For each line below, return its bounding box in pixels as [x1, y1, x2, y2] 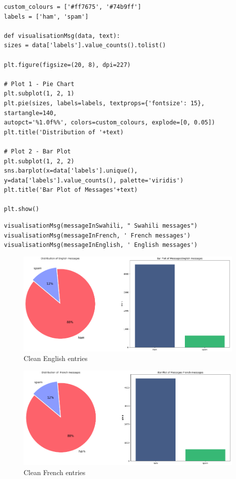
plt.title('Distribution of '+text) [4, 128, 124, 136]
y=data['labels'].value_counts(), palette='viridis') [4, 177, 184, 184]
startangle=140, [4, 109, 57, 117]
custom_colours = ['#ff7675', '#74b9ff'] [4, 3, 142, 10]
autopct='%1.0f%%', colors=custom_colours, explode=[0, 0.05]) [4, 119, 215, 126]
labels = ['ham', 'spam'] [4, 13, 88, 20]
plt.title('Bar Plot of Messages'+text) [4, 186, 138, 194]
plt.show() [4, 206, 39, 213]
